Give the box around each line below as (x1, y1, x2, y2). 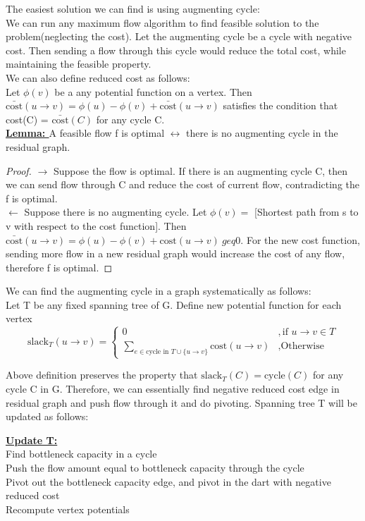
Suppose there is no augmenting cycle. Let (24, 204, 207, 219)
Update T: (6, 432, 58, 447)
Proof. (6, 163, 32, 178)
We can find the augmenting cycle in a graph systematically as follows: (6, 283, 311, 298)
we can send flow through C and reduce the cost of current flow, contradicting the (6, 177, 359, 192)
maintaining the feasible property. (6, 56, 151, 71)
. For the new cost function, (240, 232, 360, 247)
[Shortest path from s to (254, 204, 359, 219)
